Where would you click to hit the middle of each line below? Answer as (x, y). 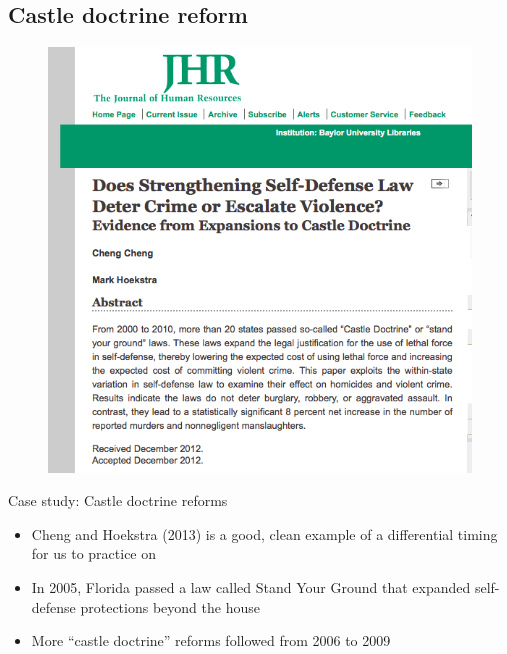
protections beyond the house (170, 606)
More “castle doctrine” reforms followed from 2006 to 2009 (211, 640)
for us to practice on (94, 553)
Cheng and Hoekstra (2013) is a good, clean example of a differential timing (264, 533)
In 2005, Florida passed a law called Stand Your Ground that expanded (251, 587)
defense (53, 606)
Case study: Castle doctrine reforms (118, 500)
